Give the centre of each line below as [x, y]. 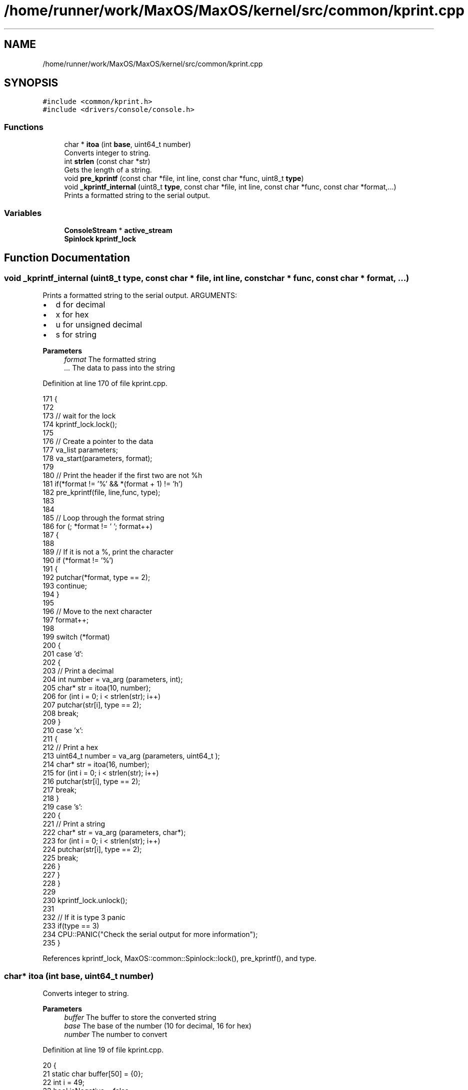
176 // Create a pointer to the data [98, 441]
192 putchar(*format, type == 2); [96, 577]
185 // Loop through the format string [103, 518]
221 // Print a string [74, 824]
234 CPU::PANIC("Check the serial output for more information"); [150, 934]
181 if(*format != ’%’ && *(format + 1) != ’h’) [113, 484]
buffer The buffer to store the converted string [140, 1017]
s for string [76, 335]
